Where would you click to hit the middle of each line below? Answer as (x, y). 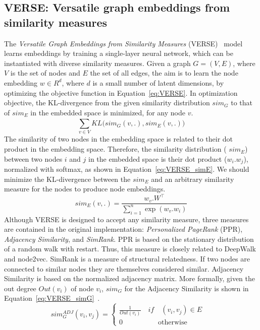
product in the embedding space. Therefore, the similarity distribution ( (115, 149)
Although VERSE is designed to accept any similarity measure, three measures (126, 219)
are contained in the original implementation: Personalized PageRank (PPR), (123, 229)
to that (242, 103)
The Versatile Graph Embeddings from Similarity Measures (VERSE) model (123, 43)
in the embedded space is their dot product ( (158, 158)
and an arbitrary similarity (193, 179)
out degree (20, 288)
